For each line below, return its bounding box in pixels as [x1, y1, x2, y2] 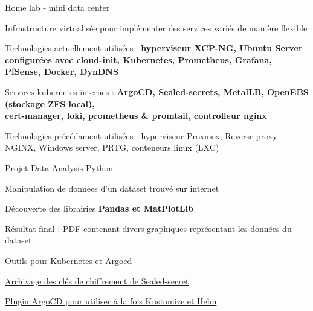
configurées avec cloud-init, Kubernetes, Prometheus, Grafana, [5, 53, 272, 66]
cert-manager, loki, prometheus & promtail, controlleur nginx [5, 109, 267, 122]
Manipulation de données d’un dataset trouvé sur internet [5, 181, 219, 194]
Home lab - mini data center [5, 1, 110, 13]
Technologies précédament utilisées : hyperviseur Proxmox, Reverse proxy [5, 129, 277, 142]
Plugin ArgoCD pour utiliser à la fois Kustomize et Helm [5, 295, 217, 307]
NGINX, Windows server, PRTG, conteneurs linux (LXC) [5, 141, 219, 154]
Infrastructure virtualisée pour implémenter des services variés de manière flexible [5, 21, 308, 34]
